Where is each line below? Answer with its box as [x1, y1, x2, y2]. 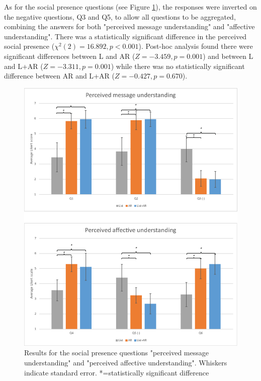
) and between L [203, 50, 253, 61]
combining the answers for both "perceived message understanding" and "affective [4, 21, 255, 32]
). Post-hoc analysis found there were [138, 41, 253, 51]
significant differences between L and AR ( [4, 50, 135, 61]
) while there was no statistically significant [111, 60, 245, 71]
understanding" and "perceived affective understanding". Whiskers [24, 357, 227, 367]
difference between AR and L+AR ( [4, 70, 115, 81]
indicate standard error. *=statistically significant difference [24, 367, 209, 377]
